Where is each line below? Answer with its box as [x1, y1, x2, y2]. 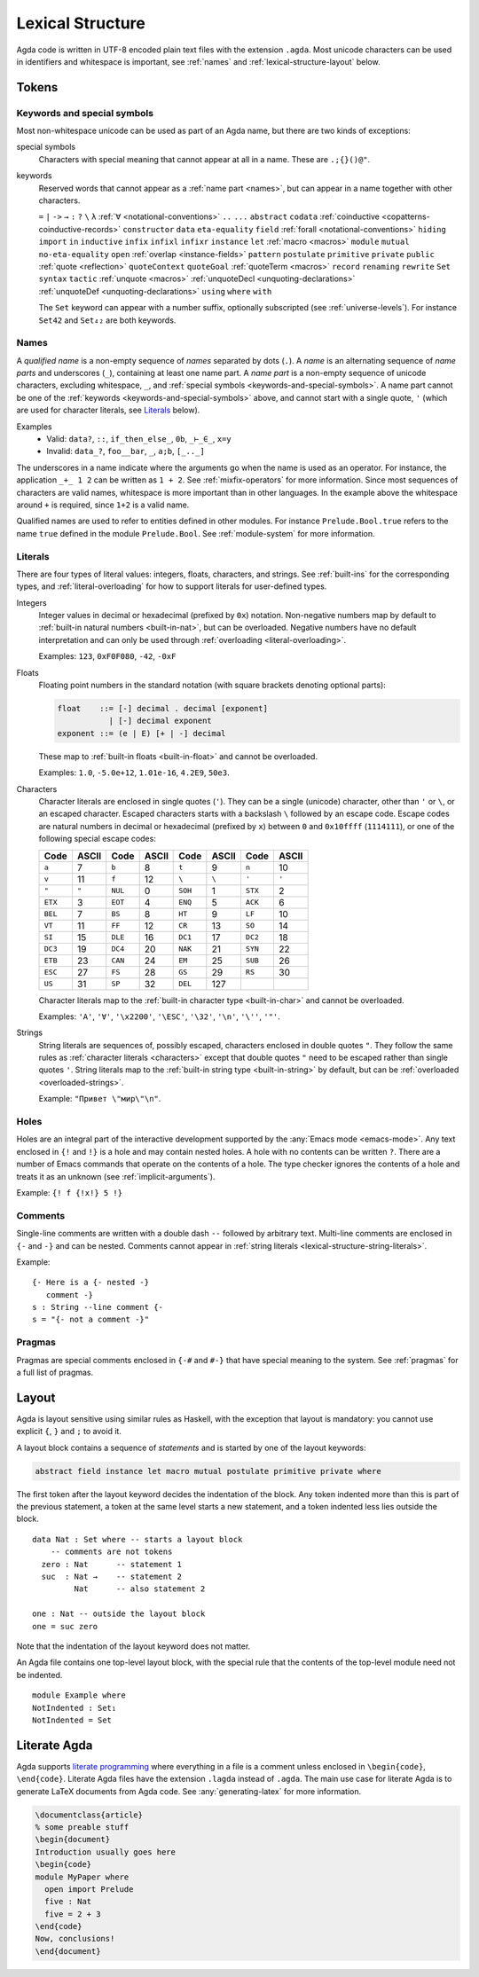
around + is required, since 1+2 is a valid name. [16, 499, 190, 510]
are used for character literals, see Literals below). [16, 404, 200, 416]
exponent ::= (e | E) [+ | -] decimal [57, 728, 226, 738]
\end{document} [35, 1946, 101, 1956]
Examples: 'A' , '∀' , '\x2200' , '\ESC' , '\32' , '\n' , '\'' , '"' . [38, 1011, 281, 1022]
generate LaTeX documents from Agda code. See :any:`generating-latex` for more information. [16, 1785, 362, 1796]
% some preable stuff [35, 1822, 130, 1832]
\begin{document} [35, 1834, 111, 1845]
